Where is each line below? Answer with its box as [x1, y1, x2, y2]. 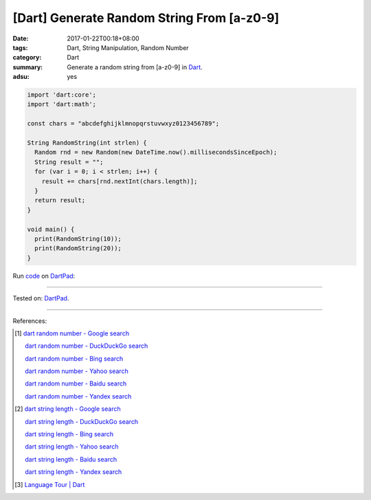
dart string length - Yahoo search [25, 442, 120, 451]
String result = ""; [34, 158, 104, 166]
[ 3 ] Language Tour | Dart [14, 480, 85, 488]
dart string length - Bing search [25, 430, 114, 438]
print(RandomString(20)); [34, 244, 122, 252]
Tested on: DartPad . [12, 294, 69, 302]
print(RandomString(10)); [34, 235, 122, 243]
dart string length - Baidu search [25, 455, 117, 463]
